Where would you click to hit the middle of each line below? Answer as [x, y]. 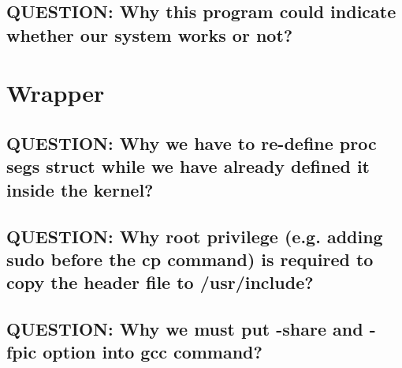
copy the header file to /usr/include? [160, 282]
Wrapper [56, 93]
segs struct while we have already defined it [188, 166]
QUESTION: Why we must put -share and [185, 329]
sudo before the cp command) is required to [190, 259]
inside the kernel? [80, 189]
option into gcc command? [153, 352]
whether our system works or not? [150, 34]
